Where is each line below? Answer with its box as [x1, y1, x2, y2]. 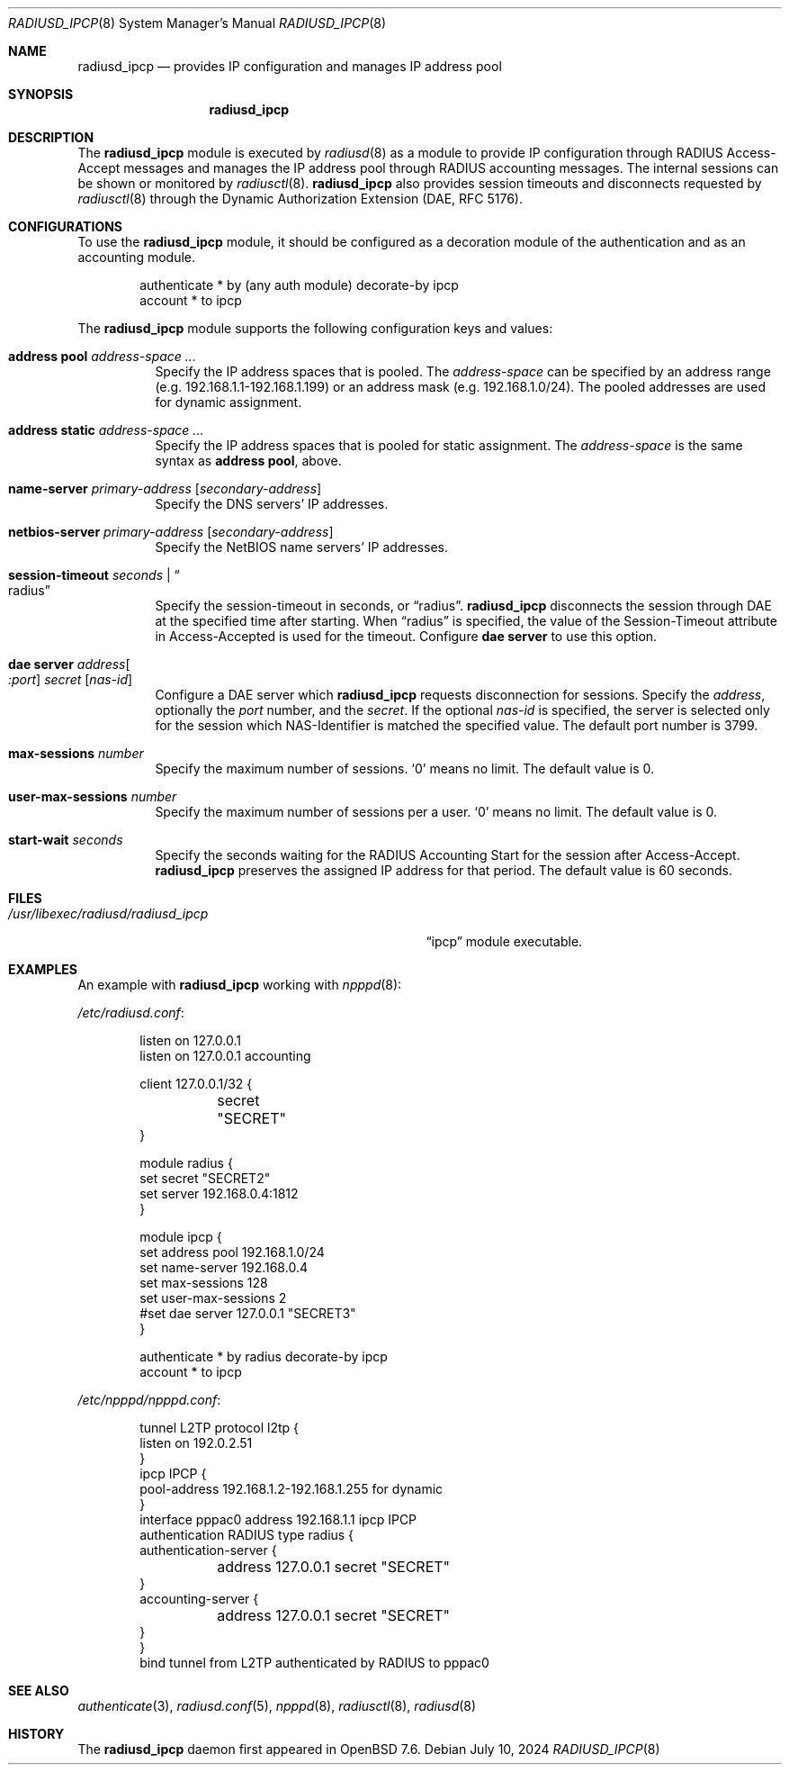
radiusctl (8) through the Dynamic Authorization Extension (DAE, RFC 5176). [77, 191, 523, 206]
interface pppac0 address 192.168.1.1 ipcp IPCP [139, 1512, 417, 1527]
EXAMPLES [8, 962, 77, 977]
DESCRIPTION [8, 130, 94, 145]
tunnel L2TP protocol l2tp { [139, 1420, 299, 1435]
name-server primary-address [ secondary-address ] [8, 481, 322, 496]
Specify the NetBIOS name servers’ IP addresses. [155, 539, 449, 555]
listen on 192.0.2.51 [139, 1435, 253, 1451]
